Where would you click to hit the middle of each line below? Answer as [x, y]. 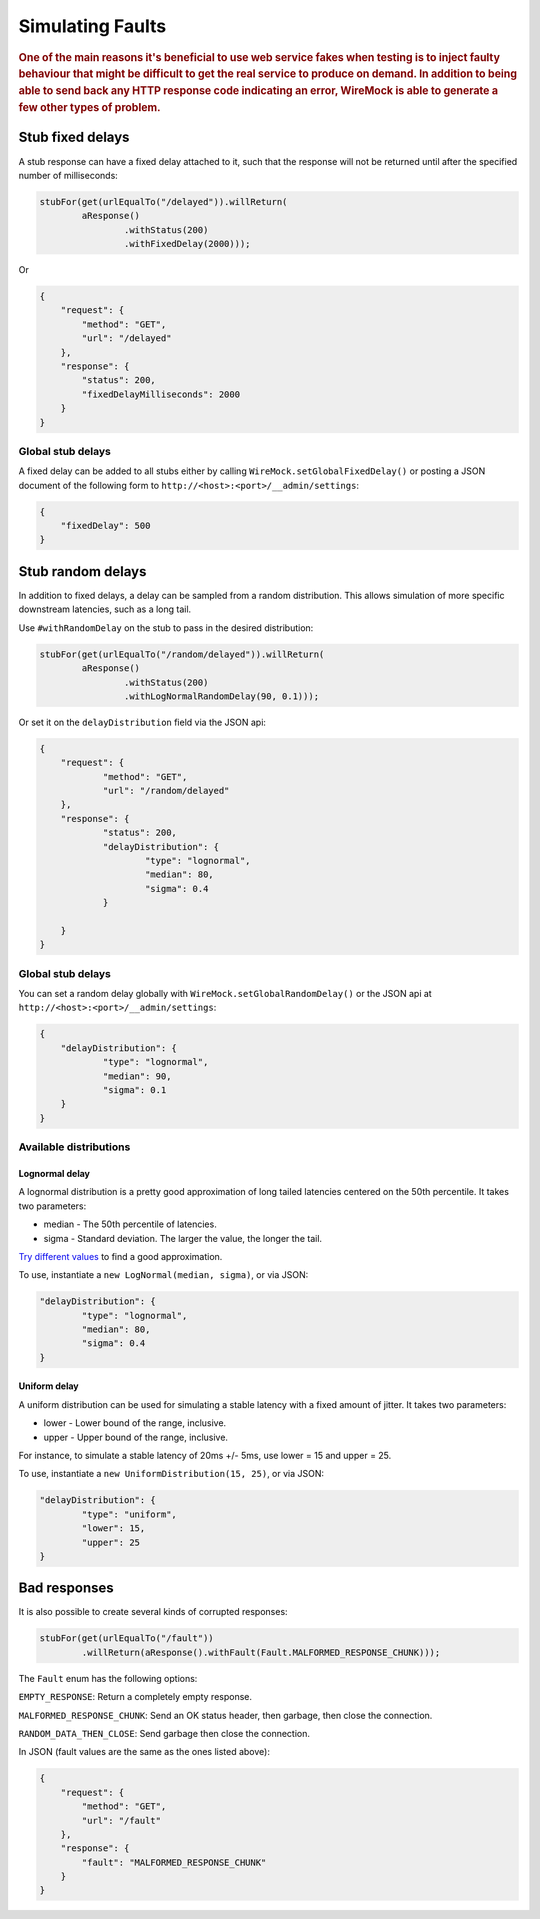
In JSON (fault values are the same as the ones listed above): [144, 1752]
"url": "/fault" [121, 1820]
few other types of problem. [89, 108]
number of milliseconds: [68, 175]
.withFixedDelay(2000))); [187, 244]
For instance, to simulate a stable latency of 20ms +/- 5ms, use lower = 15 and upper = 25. [205, 1456]
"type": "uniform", [129, 1514]
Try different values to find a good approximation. [120, 1256]
